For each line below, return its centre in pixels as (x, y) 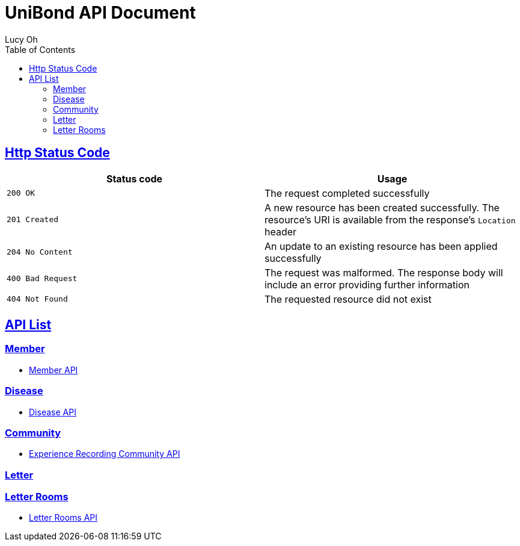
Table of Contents (40, 49)
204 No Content (40, 252)
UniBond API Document (100, 13)
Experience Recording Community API (105, 454)
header (281, 231)
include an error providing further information (367, 284)
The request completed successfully (347, 193)
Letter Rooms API (63, 518)
